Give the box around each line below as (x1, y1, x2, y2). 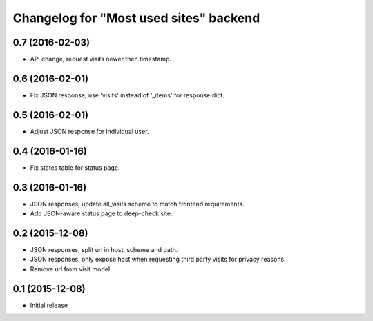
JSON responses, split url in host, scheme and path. (30, 245, 178, 253)
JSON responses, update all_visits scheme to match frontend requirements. (30, 200, 245, 208)
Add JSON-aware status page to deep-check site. (30, 209, 173, 217)
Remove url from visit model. (30, 264, 112, 273)
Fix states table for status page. (30, 163, 120, 172)
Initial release (30, 301, 68, 309)
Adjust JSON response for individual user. (30, 127, 149, 135)
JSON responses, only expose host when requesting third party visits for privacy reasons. (30, 255, 286, 264)
